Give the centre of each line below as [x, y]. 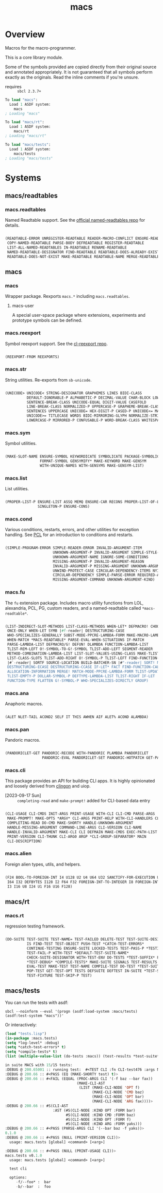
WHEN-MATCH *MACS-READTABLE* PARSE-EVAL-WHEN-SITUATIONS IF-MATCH [76, 640]
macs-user [23, 306]
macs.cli [15, 770]
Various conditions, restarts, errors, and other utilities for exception [72, 530]
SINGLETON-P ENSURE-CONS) [64, 507]
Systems [23, 178]
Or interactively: [21, 1024]
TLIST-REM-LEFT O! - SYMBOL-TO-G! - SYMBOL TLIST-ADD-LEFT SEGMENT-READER [80, 649]
